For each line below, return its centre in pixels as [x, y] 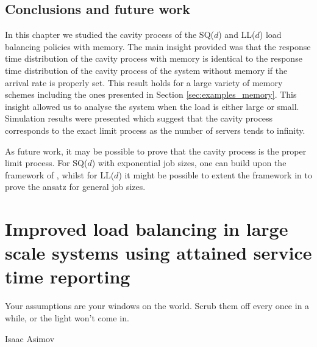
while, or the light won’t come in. [67, 318]
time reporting [68, 276]
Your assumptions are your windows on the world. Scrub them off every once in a [157, 306]
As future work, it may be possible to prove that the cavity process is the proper [156, 151]
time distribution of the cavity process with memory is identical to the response [154, 58]
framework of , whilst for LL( [60, 174]
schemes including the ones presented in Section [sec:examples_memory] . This [151, 94]
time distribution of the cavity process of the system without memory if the [146, 70]
